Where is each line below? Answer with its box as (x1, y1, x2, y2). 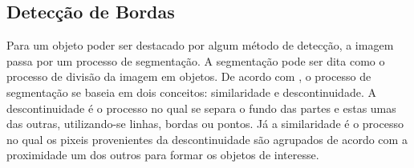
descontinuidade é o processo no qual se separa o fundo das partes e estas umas (6, 99, 396, 116)
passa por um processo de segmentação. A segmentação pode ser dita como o (6, 52, 385, 69)
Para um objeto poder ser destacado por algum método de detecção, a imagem (6, 37, 394, 54)
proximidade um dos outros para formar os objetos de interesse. (6, 146, 319, 163)
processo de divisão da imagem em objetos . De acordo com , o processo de (6, 68, 371, 85)
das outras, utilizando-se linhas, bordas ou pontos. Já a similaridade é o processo (6, 115, 404, 132)
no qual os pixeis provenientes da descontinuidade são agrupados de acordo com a (6, 130, 408, 147)
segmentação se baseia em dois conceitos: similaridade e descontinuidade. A (6, 83, 376, 100)
